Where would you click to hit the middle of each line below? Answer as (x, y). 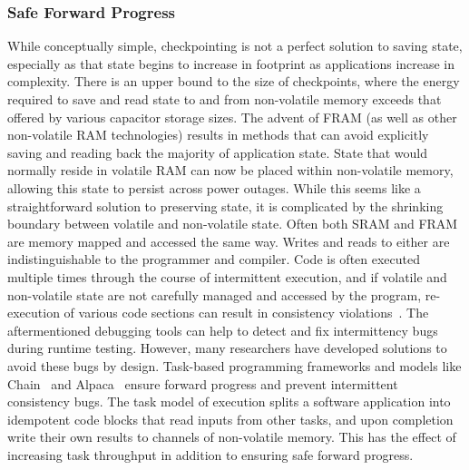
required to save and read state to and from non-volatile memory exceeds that (225, 99)
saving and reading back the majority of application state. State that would (218, 152)
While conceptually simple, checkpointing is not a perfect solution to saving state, (235, 46)
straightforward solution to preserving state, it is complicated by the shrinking (225, 206)
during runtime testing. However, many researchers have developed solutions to (227, 348)
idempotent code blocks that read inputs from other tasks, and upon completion (230, 419)
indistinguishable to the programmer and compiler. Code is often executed (214, 259)
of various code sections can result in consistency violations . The (246, 313)
